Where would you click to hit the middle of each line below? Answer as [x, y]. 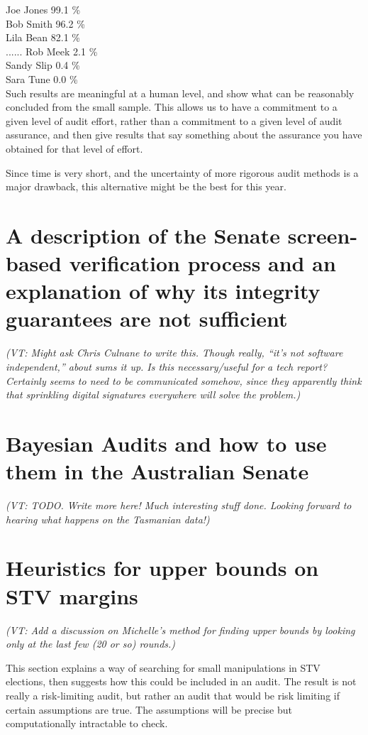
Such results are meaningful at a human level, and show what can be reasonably [180, 93]
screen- [323, 235]
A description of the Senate [143, 235]
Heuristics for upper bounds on [162, 568]
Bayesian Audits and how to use [166, 443]
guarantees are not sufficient [147, 318]
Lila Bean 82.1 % [43, 37]
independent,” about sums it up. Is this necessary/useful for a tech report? [167, 366]
